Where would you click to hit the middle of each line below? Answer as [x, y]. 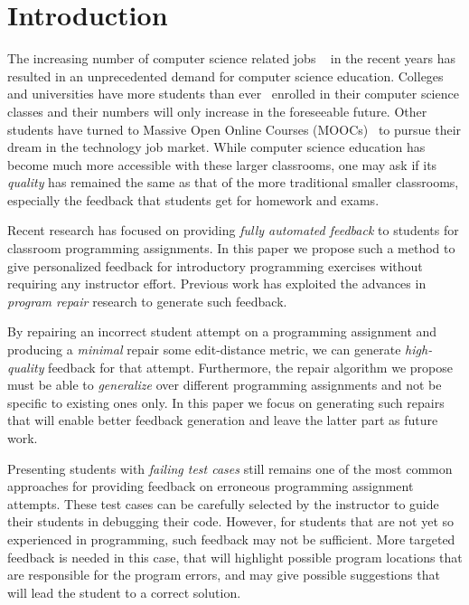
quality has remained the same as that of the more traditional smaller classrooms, [233, 182]
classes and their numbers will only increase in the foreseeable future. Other [217, 111]
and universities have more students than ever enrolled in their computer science [233, 94]
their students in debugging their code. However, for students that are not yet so [231, 521]
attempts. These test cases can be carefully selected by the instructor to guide [223, 503]
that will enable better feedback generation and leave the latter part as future [223, 420]
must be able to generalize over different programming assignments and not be [225, 385]
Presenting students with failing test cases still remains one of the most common [230, 468]
